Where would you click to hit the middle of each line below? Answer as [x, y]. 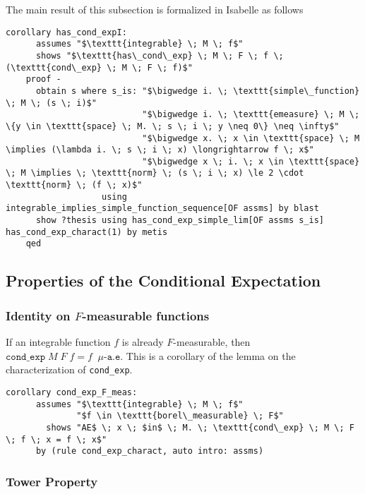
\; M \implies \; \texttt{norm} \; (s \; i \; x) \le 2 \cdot [155, 173]
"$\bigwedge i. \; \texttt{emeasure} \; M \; [251, 115]
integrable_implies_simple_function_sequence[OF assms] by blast [162, 209]
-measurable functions [146, 315]
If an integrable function [58, 342]
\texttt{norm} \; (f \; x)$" [74, 185]
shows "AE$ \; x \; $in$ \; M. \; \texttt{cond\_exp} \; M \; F [200, 427]
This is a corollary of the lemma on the [211, 355]
